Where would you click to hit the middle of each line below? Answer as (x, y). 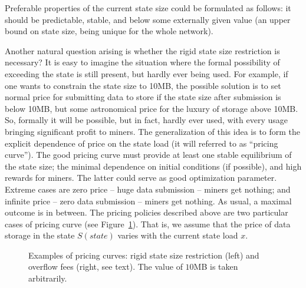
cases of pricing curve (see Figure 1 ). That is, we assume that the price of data (148, 224)
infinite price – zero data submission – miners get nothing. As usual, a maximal (148, 201)
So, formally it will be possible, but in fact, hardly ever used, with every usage (146, 120)
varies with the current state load (178, 235)
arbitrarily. (48, 278)
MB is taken (216, 267)
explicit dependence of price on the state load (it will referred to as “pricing (142, 143)
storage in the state (40, 235)
